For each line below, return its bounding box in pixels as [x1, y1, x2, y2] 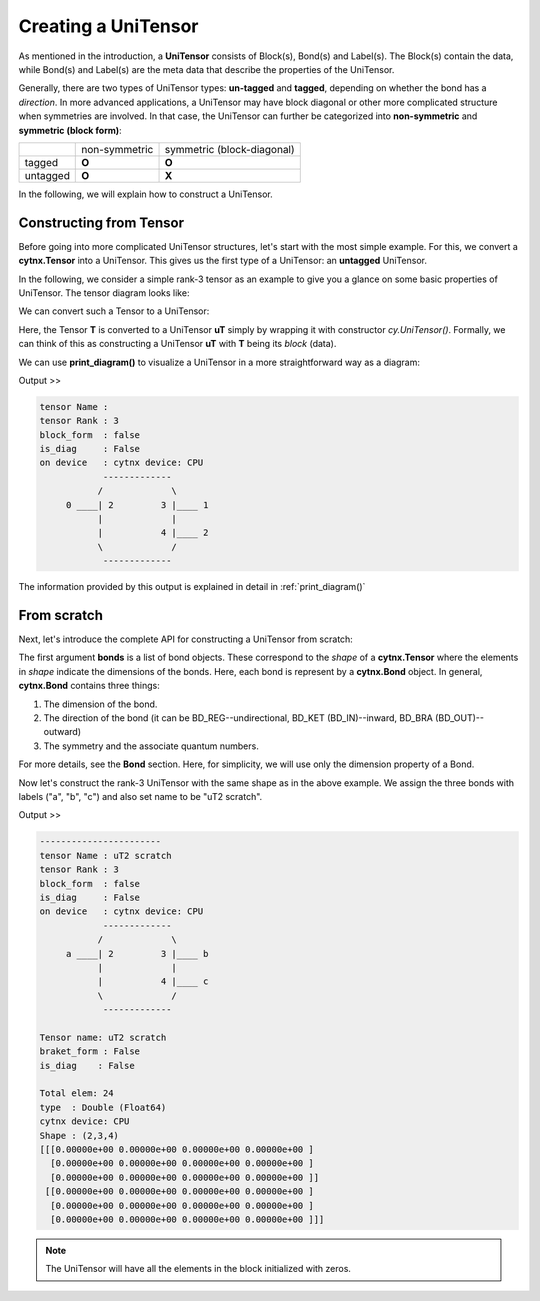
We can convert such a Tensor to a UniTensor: [18, 305, 210, 317]
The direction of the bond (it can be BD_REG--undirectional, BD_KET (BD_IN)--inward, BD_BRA [43, 712, 434, 724]
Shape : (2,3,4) [39, 1130, 120, 1141]
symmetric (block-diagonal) [164, 142, 295, 156]
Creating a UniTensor [18, 15, 199, 37]
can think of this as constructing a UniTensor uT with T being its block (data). [18, 338, 337, 350]
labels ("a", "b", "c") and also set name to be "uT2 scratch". [18, 791, 263, 802]
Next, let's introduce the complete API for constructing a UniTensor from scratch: [18, 633, 354, 645]
